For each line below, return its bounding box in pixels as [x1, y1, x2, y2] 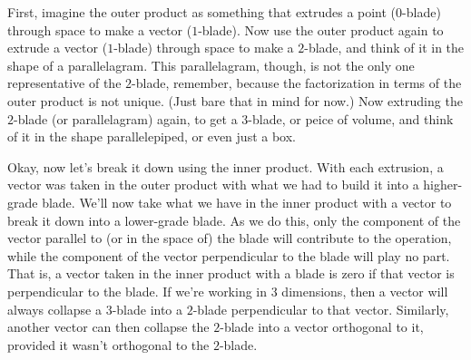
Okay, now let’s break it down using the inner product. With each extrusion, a [7, 157, 444, 176]
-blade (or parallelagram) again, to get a [14, 109, 238, 128]
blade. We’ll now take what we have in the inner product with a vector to [42, 192, 452, 211]
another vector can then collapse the [7, 317, 210, 336]
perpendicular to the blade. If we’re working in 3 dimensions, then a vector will [7, 281, 448, 300]
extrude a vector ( [7, 38, 108, 57]
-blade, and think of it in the [304, 38, 465, 57]
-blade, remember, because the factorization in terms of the [132, 73, 462, 92]
